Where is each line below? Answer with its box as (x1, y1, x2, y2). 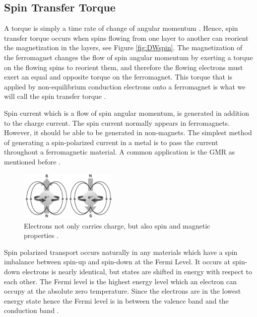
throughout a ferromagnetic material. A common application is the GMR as (4, 147, 235, 157)
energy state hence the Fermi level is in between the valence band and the (4, 295, 229, 306)
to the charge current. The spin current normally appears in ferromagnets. (4, 117, 230, 128)
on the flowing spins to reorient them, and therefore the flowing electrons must (4, 62, 243, 72)
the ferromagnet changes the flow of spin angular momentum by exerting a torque (4, 52, 253, 62)
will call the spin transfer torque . (4, 91, 106, 101)
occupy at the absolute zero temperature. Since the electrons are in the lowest (4, 286, 241, 296)
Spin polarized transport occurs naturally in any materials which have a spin (4, 246, 238, 257)
